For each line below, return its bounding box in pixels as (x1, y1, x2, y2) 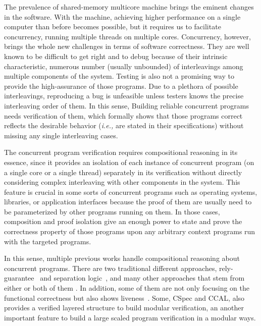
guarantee (4, 273, 34, 283)
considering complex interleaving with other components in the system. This (4, 177, 240, 187)
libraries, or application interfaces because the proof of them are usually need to (4, 196, 252, 207)
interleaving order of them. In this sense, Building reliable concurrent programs (4, 100, 249, 111)
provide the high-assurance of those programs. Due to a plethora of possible (4, 80, 238, 91)
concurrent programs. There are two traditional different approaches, (4, 262, 217, 273)
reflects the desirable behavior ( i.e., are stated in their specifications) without (4, 120, 244, 131)
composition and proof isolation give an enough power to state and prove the (4, 216, 242, 227)
